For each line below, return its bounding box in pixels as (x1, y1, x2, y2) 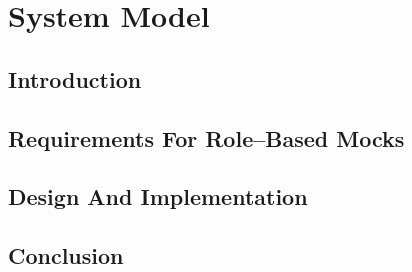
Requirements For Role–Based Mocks (8, 122, 405, 153)
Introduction (8, 63, 142, 94)
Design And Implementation (8, 181, 308, 212)
